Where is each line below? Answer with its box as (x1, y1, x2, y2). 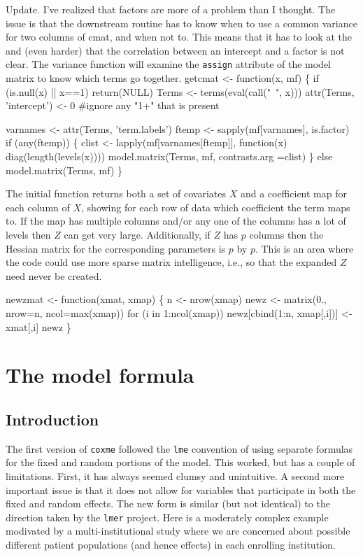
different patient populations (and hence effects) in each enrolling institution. (6, 537, 336, 551)
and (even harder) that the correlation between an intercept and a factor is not (6, 43, 345, 57)
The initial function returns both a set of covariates (6, 186, 226, 201)
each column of (6, 199, 70, 214)
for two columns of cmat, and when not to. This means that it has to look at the (6, 29, 352, 44)
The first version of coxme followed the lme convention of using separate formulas (6, 441, 353, 456)
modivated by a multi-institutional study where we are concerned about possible (6, 523, 350, 538)
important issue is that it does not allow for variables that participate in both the (6, 482, 356, 497)
